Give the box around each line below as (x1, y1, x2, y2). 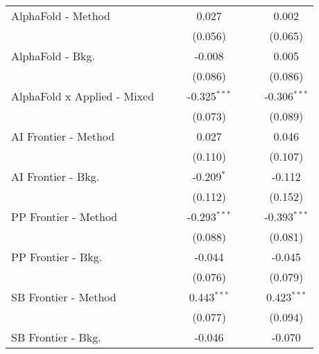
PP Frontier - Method (11, 209, 118, 224)
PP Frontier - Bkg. (11, 249, 103, 265)
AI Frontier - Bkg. (11, 168, 100, 184)
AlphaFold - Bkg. (11, 48, 95, 64)
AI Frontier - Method (11, 128, 115, 144)
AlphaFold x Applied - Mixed (11, 88, 155, 104)
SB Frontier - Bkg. (11, 329, 101, 345)
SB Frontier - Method (11, 289, 117, 305)
